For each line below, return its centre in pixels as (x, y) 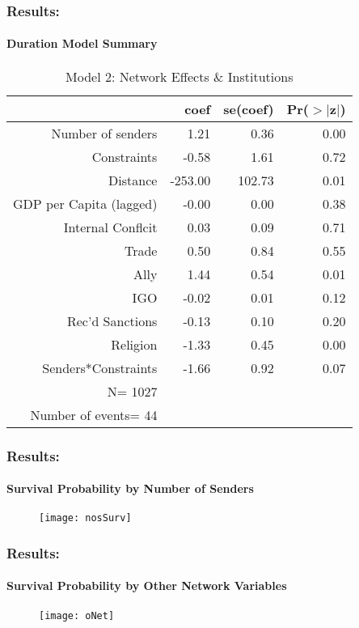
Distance (133, 180)
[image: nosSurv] (85, 518)
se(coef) (249, 108)
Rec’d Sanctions (112, 320)
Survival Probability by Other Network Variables (147, 586)
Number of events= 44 (94, 414)
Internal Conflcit (110, 227)
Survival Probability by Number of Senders (130, 488)
